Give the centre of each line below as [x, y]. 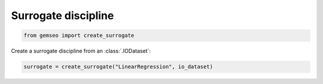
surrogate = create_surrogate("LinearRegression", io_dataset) [118, 67]
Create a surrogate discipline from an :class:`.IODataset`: [81, 51]
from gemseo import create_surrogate [79, 35]
